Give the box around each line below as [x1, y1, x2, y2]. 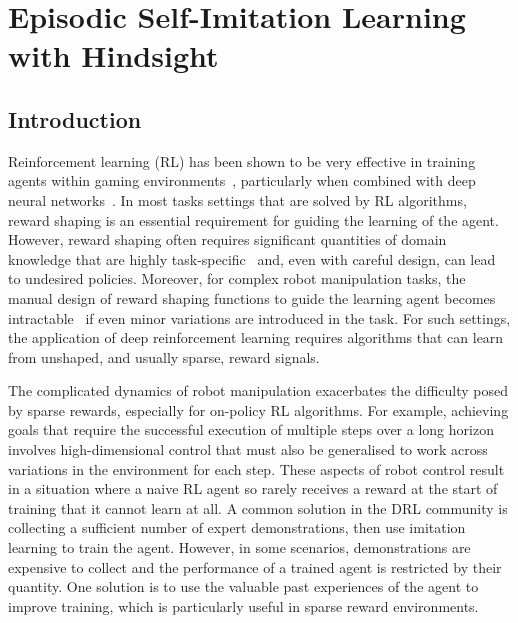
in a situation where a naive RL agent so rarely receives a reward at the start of [8, 478, 498, 499]
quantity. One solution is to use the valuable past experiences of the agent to [8, 576, 479, 597]
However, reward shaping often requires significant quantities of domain [8, 229, 447, 250]
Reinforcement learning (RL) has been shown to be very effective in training [8, 150, 476, 171]
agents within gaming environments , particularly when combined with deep [8, 170, 476, 191]
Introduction [8, 103, 142, 134]
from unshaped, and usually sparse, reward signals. [8, 346, 320, 367]
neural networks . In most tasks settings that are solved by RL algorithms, [8, 189, 467, 210]
